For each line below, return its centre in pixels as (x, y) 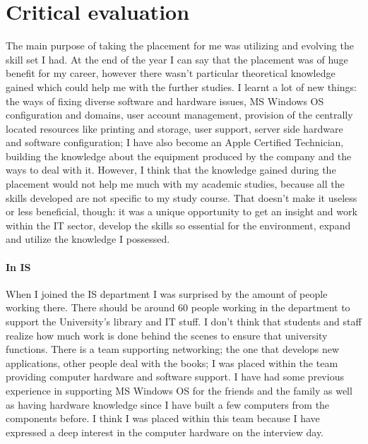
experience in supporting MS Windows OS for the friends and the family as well (179, 390)
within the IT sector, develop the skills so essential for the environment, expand (178, 225)
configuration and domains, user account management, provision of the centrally (179, 115)
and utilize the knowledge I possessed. (88, 239)
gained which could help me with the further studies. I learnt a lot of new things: (181, 86)
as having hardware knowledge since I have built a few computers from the (168, 404)
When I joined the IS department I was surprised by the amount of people (167, 293)
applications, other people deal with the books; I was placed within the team (172, 362)
